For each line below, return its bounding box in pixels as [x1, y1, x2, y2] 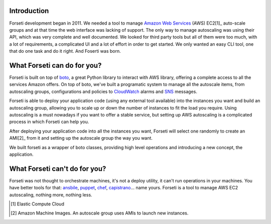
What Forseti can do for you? [9, 61, 102, 70]
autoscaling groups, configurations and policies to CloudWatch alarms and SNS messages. [9, 88, 198, 94]
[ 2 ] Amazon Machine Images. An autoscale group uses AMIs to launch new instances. [11, 210, 189, 216]
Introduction [9, 7, 49, 15]
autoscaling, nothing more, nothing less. [9, 191, 92, 198]
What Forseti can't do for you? [9, 164, 106, 173]
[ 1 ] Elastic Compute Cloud [11, 201, 65, 207]
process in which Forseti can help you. [9, 119, 89, 125]
